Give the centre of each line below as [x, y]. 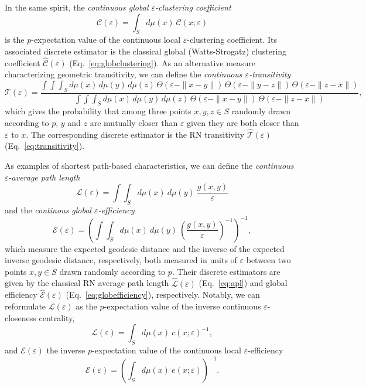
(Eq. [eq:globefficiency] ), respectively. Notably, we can [163, 295]
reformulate [25, 306]
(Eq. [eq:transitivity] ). [45, 146]
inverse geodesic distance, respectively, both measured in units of [121, 260]
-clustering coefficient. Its [232, 40]
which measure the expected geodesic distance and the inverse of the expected [145, 248]
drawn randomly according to [112, 271]
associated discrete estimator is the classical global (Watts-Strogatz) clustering [146, 51]
